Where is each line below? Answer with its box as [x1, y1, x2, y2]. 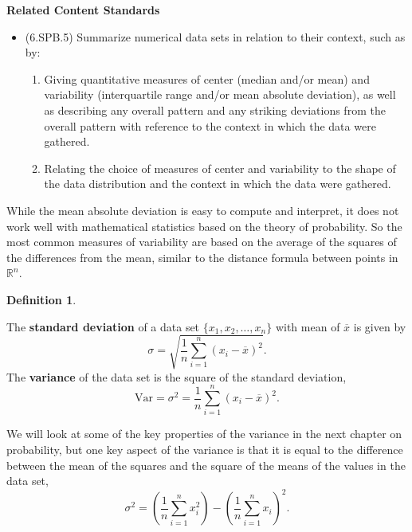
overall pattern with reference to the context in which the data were [44, 117, 376, 134]
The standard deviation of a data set [6, 318, 200, 334]
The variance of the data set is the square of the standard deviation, [6, 368, 347, 385]
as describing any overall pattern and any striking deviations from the [44, 101, 386, 118]
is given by [353, 318, 406, 334]
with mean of [275, 318, 340, 334]
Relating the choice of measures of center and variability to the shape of [44, 159, 396, 176]
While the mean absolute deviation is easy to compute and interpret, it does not [6, 201, 399, 218]
